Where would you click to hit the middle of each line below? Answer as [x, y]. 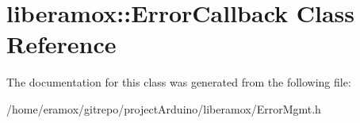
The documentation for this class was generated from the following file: [179, 82]
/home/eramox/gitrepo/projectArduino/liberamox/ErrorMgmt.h [164, 108]
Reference [61, 44]
